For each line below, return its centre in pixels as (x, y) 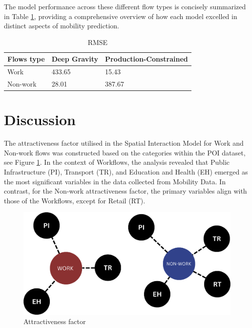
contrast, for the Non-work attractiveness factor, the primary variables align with (126, 191)
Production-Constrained (147, 59)
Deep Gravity (75, 59)
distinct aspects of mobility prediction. (62, 26)
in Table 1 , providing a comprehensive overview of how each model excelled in (121, 16)
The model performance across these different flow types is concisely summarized (125, 6)
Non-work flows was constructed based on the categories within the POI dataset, (125, 152)
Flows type (26, 59)
